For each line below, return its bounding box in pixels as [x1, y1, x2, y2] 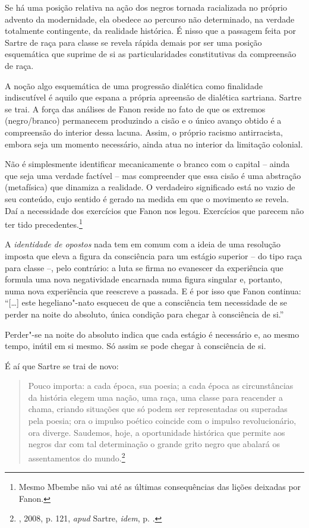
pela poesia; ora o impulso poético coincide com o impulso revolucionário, [28, 414, 297, 427]
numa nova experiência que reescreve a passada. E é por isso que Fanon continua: [5, 284, 301, 297]
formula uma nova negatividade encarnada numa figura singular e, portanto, [5, 273, 282, 285]
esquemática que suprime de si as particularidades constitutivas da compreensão [5, 48, 297, 60]
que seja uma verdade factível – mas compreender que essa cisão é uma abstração [5, 169, 301, 181]
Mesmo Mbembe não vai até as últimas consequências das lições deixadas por [18, 480, 301, 493]
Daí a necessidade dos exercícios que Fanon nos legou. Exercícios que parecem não [5, 204, 304, 216]
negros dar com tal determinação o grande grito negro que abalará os [28, 438, 280, 450]
